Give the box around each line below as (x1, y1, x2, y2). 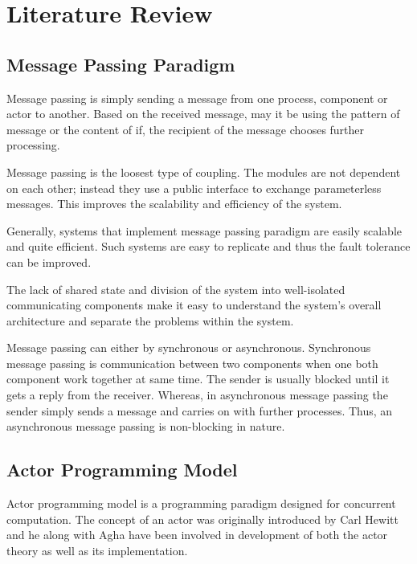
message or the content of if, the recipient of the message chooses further (6, 121, 365, 137)
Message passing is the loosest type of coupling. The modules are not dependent (6, 163, 401, 180)
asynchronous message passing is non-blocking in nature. (6, 418, 285, 435)
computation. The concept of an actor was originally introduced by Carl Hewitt (6, 510, 399, 527)
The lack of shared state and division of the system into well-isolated (6, 280, 345, 297)
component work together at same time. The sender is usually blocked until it (6, 370, 390, 387)
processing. (6, 137, 60, 153)
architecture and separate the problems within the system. (6, 312, 294, 329)
